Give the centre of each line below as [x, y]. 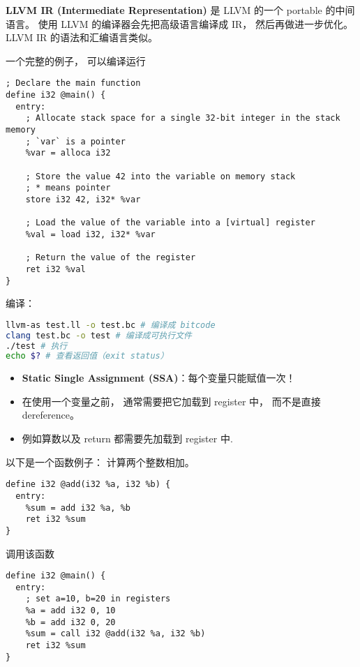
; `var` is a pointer [75, 141]
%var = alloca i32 [68, 153]
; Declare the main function [73, 83]
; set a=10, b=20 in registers [98, 599]
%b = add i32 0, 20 [70, 622]
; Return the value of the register [111, 258]
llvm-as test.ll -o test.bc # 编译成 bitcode [111, 325]
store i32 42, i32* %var [83, 199]
